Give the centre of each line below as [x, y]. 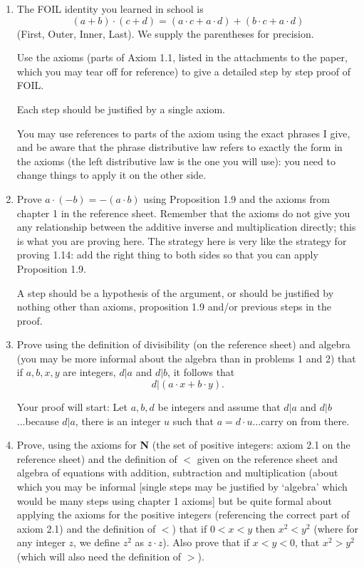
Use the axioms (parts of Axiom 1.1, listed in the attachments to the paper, [182, 57]
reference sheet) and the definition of [97, 458]
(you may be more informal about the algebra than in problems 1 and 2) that [186, 358]
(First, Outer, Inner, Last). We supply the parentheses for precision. [165, 33]
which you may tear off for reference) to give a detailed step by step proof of [183, 71]
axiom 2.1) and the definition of [86, 528]
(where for [336, 528]
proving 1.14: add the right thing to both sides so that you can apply [167, 255]
